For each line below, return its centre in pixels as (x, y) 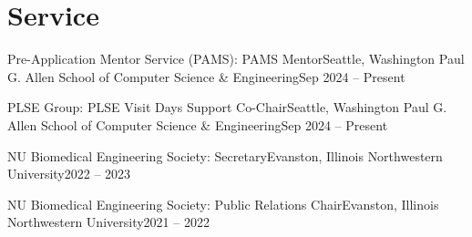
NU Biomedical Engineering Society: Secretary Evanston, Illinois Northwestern (225, 155)
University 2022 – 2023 (69, 174)
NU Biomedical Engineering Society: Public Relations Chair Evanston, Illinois (223, 204)
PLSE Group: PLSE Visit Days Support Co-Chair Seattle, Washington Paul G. (227, 107)
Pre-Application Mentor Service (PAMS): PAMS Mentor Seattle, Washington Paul (236, 59)
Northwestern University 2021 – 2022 (108, 222)
